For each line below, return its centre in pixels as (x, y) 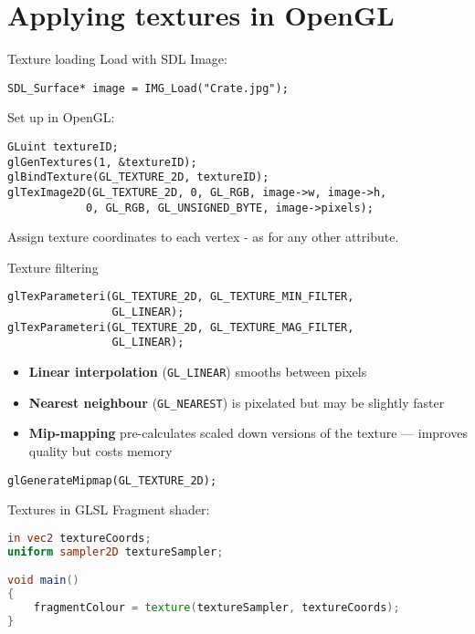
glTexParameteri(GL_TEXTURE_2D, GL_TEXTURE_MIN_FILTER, (181, 297)
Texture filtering (53, 267)
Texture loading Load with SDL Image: (117, 59)
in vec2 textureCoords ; (79, 538)
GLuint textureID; (63, 146)
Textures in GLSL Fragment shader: (109, 509)
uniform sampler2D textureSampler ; (116, 551)
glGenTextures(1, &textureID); (102, 162)
